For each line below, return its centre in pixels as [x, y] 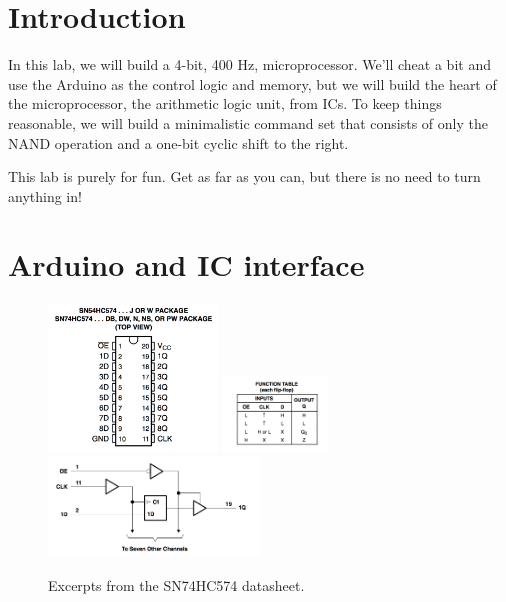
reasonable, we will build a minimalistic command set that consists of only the [248, 122]
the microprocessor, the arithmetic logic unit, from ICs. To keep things [225, 103]
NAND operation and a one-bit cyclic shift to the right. [178, 142]
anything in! [45, 195]
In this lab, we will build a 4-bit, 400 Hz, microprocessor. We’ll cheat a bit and [249, 64]
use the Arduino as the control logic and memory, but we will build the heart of [252, 83]
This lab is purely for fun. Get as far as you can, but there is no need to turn [244, 176]
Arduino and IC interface [186, 264]
